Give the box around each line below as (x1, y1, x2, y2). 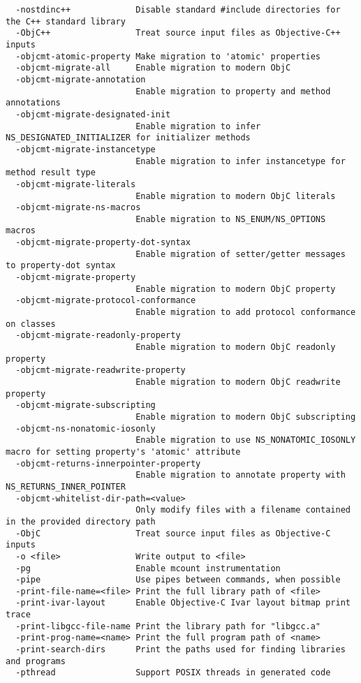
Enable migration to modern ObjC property (135, 284, 336, 294)
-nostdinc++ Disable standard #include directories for (15, 5, 341, 15)
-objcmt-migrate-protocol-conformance (15, 295, 196, 306)
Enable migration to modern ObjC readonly (135, 342, 336, 353)
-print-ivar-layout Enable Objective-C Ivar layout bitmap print (15, 598, 351, 608)
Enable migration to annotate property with (135, 470, 346, 480)
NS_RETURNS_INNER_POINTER (6, 481, 126, 492)
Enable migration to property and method (135, 86, 331, 96)
